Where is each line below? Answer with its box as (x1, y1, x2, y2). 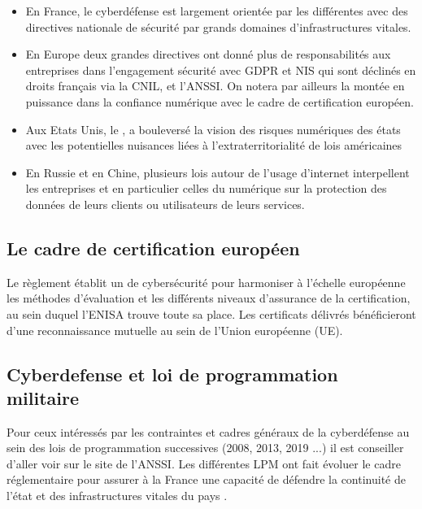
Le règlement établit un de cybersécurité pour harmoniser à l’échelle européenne (7, 273, 406, 290)
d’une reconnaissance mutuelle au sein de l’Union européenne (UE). (7, 321, 343, 338)
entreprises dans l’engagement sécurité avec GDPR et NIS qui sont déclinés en (25, 61, 416, 78)
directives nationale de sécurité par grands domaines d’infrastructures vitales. (25, 18, 411, 35)
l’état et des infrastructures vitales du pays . (7, 487, 228, 504)
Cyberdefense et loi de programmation (7, 361, 338, 386)
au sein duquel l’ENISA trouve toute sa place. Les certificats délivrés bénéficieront (7, 305, 416, 322)
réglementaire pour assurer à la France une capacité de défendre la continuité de (7, 471, 406, 488)
